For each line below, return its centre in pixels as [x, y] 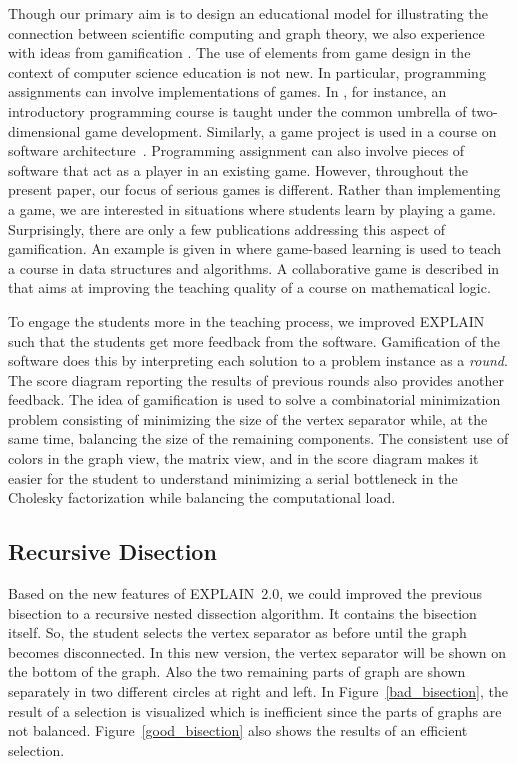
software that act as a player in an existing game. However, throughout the [238, 169]
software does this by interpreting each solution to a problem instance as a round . [258, 360]
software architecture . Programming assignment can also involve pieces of [236, 150]
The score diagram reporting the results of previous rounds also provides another [256, 379]
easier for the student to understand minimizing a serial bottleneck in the [233, 477]
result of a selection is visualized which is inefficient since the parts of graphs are [255, 710]
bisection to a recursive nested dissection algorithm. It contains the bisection [242, 612]
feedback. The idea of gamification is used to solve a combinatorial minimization [254, 399]
